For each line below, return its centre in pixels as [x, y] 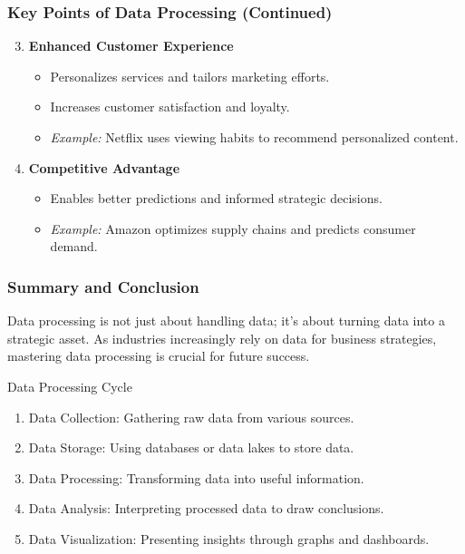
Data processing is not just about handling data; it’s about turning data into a [226, 321]
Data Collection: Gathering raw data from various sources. [191, 417]
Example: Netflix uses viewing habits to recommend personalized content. [254, 137]
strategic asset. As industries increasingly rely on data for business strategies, [222, 338]
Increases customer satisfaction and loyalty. [170, 107]
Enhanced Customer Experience [131, 46]
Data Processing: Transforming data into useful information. [196, 477]
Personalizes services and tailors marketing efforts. [190, 76]
